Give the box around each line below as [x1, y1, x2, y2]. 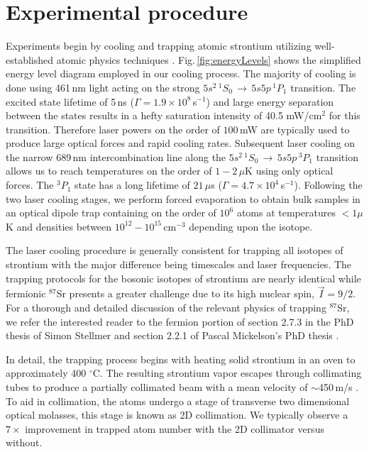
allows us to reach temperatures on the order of [6, 163, 212, 178]
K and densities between [6, 219, 112, 233]
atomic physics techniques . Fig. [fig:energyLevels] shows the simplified [56, 52, 361, 67]
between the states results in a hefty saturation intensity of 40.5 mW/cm [6, 108, 322, 123]
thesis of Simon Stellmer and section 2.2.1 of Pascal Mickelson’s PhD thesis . [6, 328, 339, 343]
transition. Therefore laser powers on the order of [6, 121, 220, 136]
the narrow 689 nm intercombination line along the [6, 149, 226, 164]
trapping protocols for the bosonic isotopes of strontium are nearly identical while [6, 270, 361, 285]
